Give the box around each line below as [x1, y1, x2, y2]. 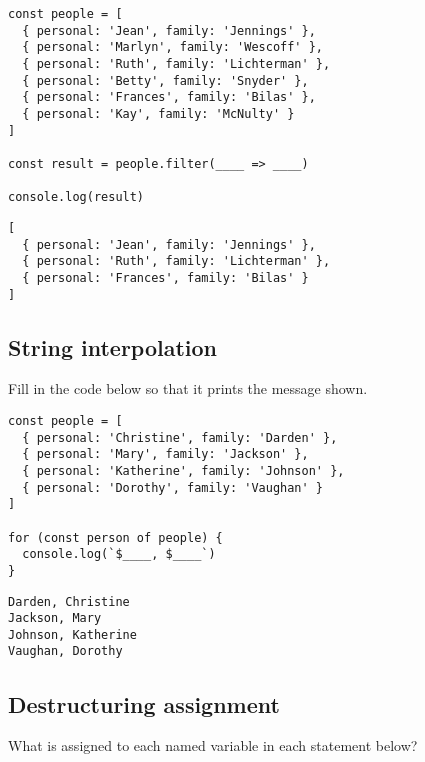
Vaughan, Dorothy [8, 644, 123, 659]
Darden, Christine [8, 594, 130, 609]
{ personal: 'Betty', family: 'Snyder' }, [22, 73, 309, 88]
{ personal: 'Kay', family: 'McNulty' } [22, 106, 295, 121]
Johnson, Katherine [8, 627, 137, 642]
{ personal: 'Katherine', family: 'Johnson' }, [22, 463, 345, 478]
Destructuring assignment [8, 688, 280, 719]
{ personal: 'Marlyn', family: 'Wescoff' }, [22, 40, 323, 55]
